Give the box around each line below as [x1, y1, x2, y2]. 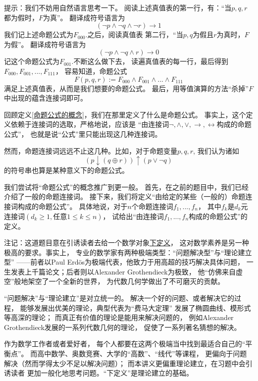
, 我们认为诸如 [193, 145, 239, 156]
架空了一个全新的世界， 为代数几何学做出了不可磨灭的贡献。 [28, 276, 225, 286]
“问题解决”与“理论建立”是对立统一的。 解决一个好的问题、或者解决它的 [4, 293, 235, 303]
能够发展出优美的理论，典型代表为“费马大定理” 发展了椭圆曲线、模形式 [20, 302, 251, 313]
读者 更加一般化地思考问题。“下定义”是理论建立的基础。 [10, 368, 193, 378]
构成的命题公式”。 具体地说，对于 [17, 201, 128, 211]
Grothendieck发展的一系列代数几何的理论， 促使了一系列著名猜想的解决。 [4, 322, 241, 332]
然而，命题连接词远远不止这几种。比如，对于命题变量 [4, 145, 177, 156]
